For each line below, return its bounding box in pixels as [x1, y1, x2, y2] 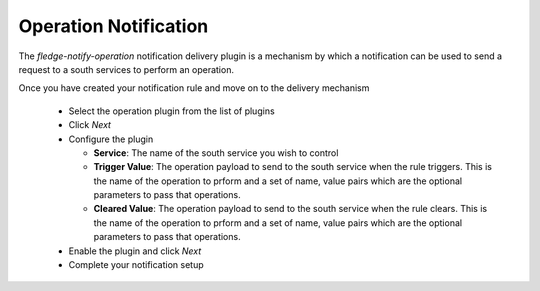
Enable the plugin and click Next [68, 245, 202, 257]
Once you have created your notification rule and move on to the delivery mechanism [18, 82, 370, 94]
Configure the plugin [68, 133, 154, 145]
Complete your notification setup [68, 259, 204, 271]
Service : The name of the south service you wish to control [93, 146, 339, 159]
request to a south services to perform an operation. [18, 63, 235, 75]
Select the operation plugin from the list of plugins [68, 105, 275, 117]
